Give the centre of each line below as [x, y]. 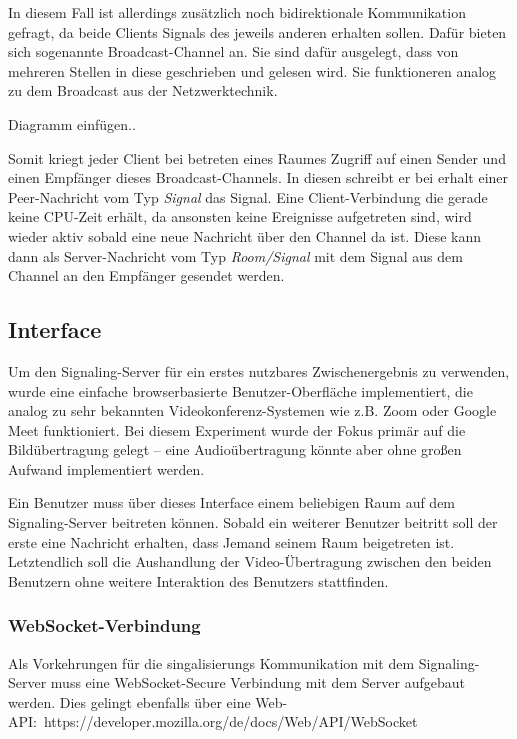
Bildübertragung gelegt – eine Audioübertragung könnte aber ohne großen [235, 449]
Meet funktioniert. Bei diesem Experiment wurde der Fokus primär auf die [237, 429]
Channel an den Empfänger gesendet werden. [146, 275]
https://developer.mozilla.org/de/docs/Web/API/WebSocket [230, 721]
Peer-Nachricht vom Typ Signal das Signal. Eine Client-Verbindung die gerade [248, 196]
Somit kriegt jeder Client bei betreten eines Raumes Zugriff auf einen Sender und [257, 157]
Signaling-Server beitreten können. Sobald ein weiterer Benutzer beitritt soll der [253, 522]
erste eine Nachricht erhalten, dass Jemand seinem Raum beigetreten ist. [231, 541]
